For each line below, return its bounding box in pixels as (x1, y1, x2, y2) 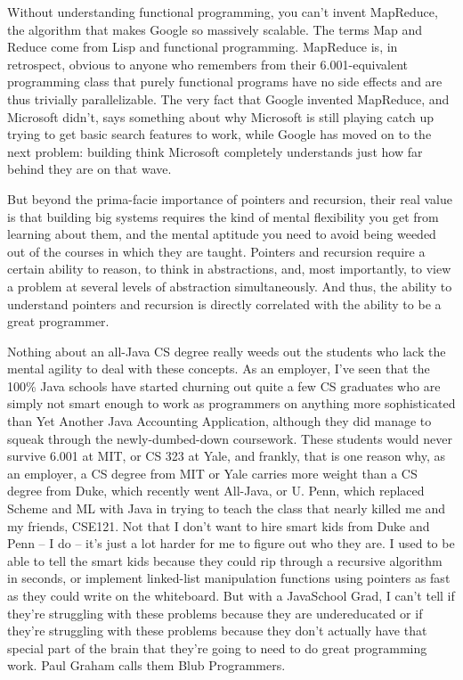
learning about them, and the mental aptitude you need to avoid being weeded (7, 225, 436, 243)
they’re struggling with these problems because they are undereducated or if (7, 603, 423, 622)
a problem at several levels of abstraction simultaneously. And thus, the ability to (7, 276, 452, 295)
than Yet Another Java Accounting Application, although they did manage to (7, 412, 432, 430)
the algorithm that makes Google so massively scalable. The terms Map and (7, 20, 423, 38)
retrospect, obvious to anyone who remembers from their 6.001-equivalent (7, 54, 409, 73)
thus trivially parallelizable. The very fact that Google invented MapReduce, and (7, 89, 450, 108)
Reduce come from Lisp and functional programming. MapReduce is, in (7, 37, 398, 56)
